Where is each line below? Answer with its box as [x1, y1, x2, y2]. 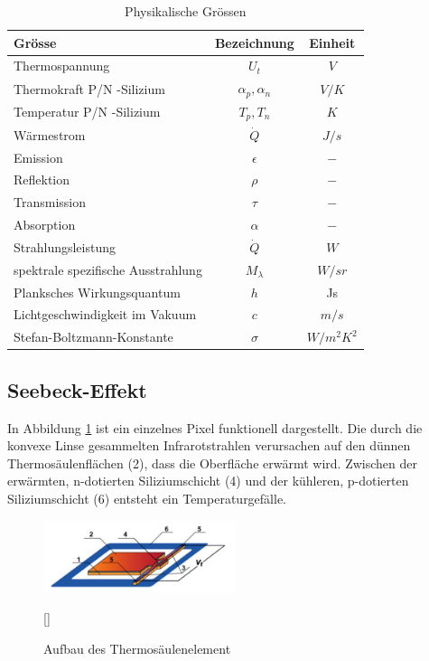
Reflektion [14, 170, 70, 189]
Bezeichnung [214, 33, 294, 52]
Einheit [309, 33, 356, 52]
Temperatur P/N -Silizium [14, 102, 161, 121]
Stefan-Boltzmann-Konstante [14, 327, 173, 346]
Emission [14, 147, 63, 166]
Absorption [14, 215, 76, 234]
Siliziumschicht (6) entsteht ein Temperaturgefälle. [7, 488, 287, 507]
